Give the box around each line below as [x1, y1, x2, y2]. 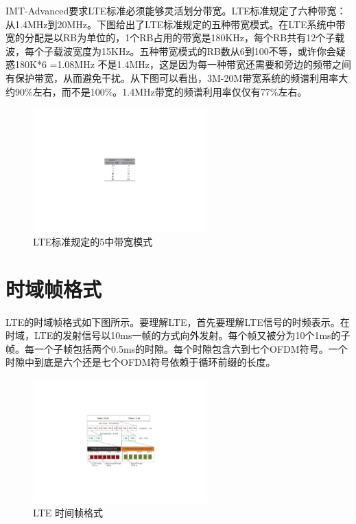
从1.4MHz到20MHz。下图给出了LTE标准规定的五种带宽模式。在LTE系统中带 [5, 17, 346, 31]
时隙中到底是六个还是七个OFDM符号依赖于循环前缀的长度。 [5, 355, 276, 369]
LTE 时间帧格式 [33, 505, 103, 519]
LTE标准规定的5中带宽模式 [33, 234, 153, 248]
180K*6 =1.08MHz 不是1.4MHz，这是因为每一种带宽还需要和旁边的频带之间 [14, 57, 351, 72]
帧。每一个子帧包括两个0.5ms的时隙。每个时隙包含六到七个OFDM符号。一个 [5, 341, 348, 356]
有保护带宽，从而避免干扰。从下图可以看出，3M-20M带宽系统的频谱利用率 [5, 70, 339, 85]
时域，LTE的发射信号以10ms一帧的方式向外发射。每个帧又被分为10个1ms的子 [5, 328, 351, 342]
